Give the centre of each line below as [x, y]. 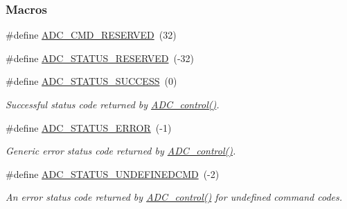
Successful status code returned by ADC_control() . [113, 104]
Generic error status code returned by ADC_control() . [121, 151]
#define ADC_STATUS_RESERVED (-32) [100, 58]
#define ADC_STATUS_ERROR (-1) [89, 127]
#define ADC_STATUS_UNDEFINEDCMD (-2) [113, 173]
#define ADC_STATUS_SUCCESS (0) [91, 81]
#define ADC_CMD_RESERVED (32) [91, 35]
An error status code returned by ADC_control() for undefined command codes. [174, 197]
